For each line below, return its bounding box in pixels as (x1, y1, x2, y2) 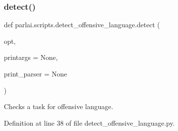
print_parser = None (4, 69, 67, 78)
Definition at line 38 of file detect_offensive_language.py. (4, 117, 175, 128)
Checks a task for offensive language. (4, 101, 113, 112)
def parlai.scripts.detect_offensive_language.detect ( (4, 19, 160, 30)
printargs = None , (4, 52, 58, 62)
